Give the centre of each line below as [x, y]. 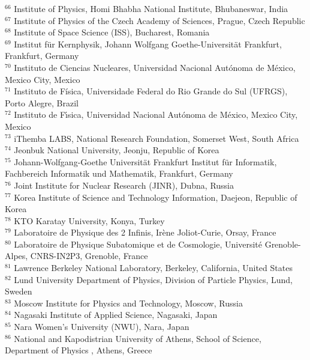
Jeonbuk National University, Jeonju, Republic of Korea [117, 150]
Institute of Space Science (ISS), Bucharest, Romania [112, 32]
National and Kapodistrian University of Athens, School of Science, [138, 338]
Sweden [19, 291]
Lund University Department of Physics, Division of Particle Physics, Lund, [153, 279]
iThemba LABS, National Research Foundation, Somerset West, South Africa [156, 138]
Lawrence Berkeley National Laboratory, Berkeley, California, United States [153, 268]
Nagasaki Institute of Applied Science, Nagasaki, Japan [116, 315]
